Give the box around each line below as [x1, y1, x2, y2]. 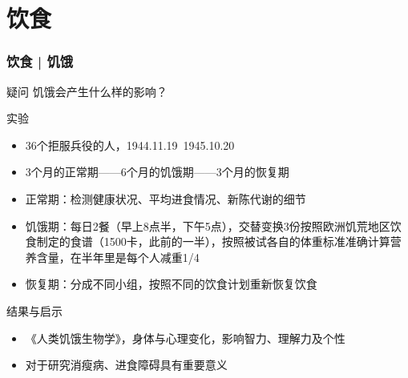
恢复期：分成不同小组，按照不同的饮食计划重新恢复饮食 [25, 275, 317, 292]
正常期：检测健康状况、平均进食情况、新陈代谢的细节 [25, 190, 306, 207]
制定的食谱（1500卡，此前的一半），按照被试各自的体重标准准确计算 [36, 233, 390, 250]
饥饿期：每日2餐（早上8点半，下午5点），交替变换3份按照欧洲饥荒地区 [25, 217, 390, 234]
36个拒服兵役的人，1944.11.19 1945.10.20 [25, 136, 235, 153]
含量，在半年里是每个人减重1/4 [36, 248, 200, 265]
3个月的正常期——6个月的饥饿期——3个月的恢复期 [25, 163, 289, 180]
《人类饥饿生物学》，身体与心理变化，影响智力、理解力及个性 [25, 329, 345, 346]
